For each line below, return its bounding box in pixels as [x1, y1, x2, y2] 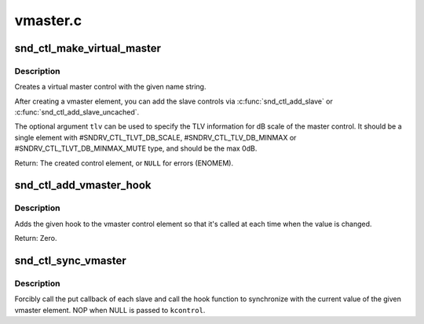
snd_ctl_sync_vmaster [14, 254, 127, 268]
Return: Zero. [14, 234, 57, 243]
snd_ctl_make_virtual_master [14, 42, 161, 55]
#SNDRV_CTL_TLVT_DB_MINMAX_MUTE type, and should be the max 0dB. [14, 144, 258, 153]
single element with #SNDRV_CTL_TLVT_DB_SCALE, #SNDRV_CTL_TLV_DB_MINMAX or [14, 133, 297, 142]
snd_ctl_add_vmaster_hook [14, 179, 152, 192]
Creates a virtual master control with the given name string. [14, 82, 207, 92]
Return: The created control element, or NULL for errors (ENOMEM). [14, 158, 234, 168]
